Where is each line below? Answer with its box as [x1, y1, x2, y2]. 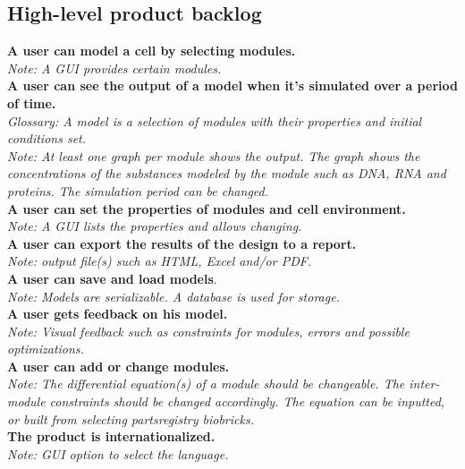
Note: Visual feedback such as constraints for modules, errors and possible [7, 321, 410, 340]
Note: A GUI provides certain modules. [7, 58, 222, 77]
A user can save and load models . [7, 269, 217, 287]
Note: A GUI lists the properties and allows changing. [7, 217, 302, 235]
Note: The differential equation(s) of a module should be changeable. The [7, 374, 405, 393]
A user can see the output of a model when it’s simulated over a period [7, 76, 458, 95]
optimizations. [7, 339, 84, 358]
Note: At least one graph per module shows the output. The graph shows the [7, 146, 420, 165]
